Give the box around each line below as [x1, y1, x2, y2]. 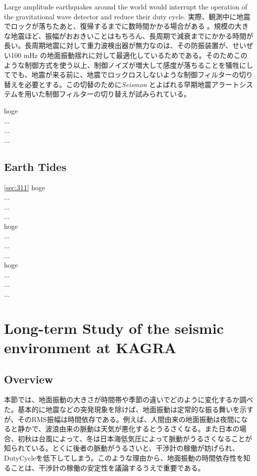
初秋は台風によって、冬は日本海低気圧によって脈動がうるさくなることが [17, 433, 253, 443]
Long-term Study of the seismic [4, 317, 224, 338]
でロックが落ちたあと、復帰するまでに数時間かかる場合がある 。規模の [4, 21, 235, 31]
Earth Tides [4, 159, 66, 174]
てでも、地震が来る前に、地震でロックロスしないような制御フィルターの [4, 69, 239, 80]
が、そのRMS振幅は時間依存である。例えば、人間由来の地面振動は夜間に [4, 414, 241, 424]
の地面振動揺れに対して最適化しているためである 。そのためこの [40, 50, 248, 60]
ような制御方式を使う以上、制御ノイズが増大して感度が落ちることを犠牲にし [4, 59, 254, 70]
